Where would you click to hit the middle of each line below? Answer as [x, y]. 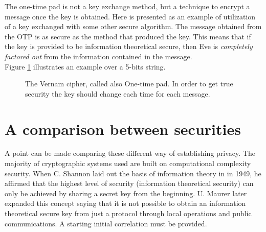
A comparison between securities [123, 129]
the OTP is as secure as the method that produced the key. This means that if [128, 36]
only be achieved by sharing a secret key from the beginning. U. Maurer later [126, 193]
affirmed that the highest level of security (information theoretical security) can [129, 183]
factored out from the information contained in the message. [98, 56]
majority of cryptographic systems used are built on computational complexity [128, 163]
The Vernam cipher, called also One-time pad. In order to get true [129, 84]
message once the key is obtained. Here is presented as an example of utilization [130, 16]
